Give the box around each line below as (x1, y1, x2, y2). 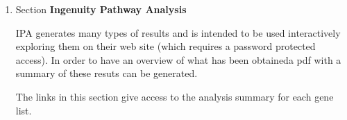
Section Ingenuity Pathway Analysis (15, 2, 187, 16)
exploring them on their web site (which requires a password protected (15, 39, 316, 53)
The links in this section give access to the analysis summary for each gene (15, 89, 334, 103)
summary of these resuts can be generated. (15, 66, 198, 80)
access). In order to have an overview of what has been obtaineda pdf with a (15, 52, 341, 67)
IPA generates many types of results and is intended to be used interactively (15, 25, 341, 40)
